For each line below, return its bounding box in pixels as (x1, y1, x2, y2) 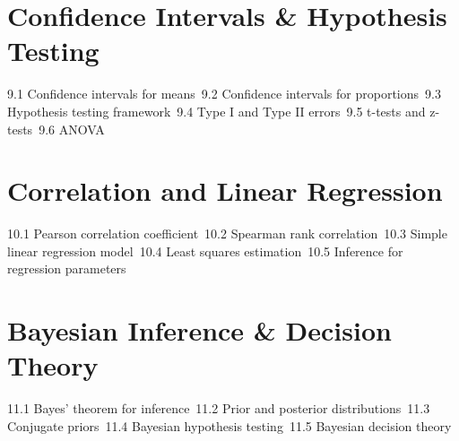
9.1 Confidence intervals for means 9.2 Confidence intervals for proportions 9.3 (7, 84, 441, 103)
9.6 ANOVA (39, 119, 105, 138)
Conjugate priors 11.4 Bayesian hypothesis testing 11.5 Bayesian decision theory (7, 416, 452, 435)
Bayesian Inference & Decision (7, 312, 392, 349)
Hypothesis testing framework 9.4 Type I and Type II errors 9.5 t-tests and (7, 101, 426, 120)
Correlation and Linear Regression (7, 172, 443, 209)
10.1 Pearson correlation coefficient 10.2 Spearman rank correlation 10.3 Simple (7, 224, 447, 243)
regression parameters (7, 259, 126, 278)
